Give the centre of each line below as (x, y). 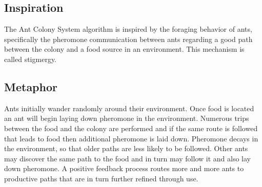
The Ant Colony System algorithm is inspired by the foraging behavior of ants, (128, 29)
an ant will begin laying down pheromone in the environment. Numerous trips (127, 118)
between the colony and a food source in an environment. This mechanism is (124, 49)
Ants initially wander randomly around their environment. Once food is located (129, 108)
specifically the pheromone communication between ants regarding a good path (128, 39)
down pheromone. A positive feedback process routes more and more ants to (124, 168)
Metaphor (31, 86)
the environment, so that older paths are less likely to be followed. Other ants (126, 148)
